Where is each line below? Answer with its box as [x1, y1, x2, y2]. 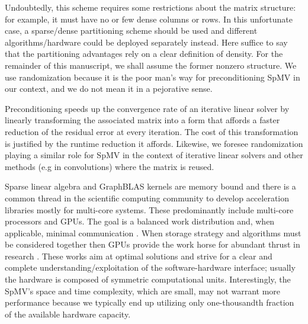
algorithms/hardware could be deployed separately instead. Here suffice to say [5, 36, 288, 48]
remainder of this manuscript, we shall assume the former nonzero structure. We [5, 59, 297, 71]
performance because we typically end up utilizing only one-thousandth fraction [5, 296, 294, 309]
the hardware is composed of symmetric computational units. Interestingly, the [5, 273, 291, 285]
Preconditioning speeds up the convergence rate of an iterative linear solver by [5, 102, 290, 114]
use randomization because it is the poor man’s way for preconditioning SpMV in [5, 70, 300, 83]
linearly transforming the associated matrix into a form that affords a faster [5, 114, 280, 126]
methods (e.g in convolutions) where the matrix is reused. [5, 160, 214, 172]
